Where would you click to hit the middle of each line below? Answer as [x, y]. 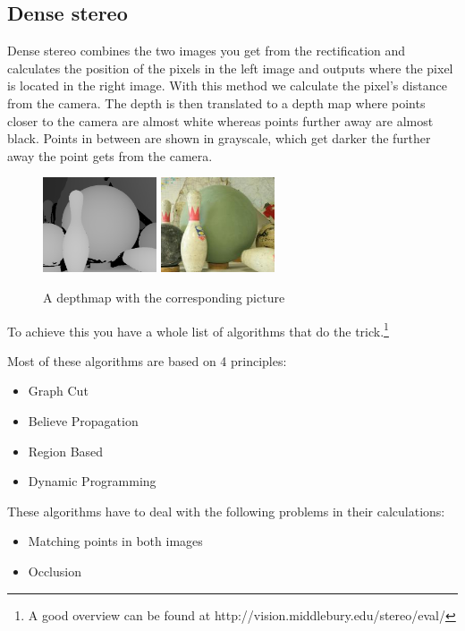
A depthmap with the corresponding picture [164, 297]
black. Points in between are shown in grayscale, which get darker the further [219, 138]
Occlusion [55, 571]
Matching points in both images [115, 541]
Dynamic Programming [92, 481]
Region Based [66, 451]
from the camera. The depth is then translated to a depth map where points [216, 102]
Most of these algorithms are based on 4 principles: [147, 360]
